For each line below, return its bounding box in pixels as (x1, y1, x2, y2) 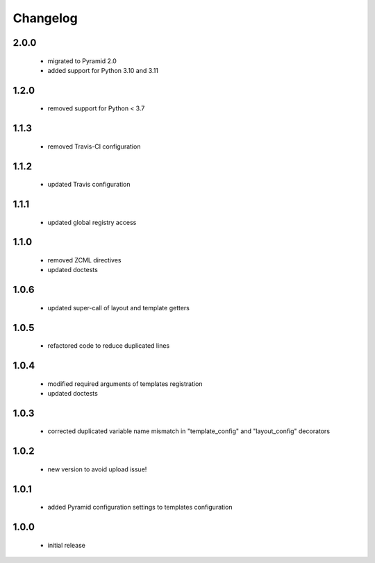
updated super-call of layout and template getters (47, 303, 190, 312)
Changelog (12, 10, 78, 26)
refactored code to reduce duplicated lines (47, 342, 170, 350)
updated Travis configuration (47, 180, 131, 189)
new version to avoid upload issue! (47, 465, 147, 473)
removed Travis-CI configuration (47, 142, 141, 151)
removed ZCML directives (47, 255, 122, 264)
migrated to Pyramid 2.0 (47, 56, 117, 65)
